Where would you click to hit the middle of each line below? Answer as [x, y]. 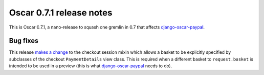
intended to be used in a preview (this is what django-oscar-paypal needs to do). [90, 66]
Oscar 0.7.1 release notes [61, 13]
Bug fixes [24, 41]
